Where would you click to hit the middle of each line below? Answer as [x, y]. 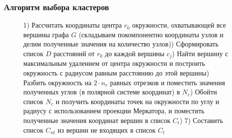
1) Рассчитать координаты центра [73, 25]
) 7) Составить [201, 120]
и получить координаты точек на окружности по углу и [137, 101]
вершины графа [46, 34]
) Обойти [204, 92]
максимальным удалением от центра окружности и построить [114, 63]
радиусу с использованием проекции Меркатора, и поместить [114, 111]
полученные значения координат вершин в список [97, 120]
